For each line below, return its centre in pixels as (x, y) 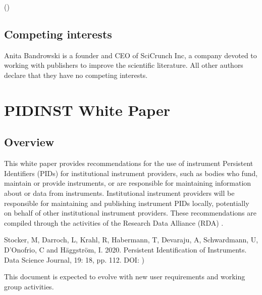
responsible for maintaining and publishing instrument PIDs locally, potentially (127, 203)
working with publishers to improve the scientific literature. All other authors (124, 65)
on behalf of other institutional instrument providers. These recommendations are (130, 213)
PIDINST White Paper (87, 110)
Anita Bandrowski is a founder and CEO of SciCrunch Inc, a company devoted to (130, 55)
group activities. (29, 286)
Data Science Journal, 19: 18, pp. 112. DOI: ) (74, 259)
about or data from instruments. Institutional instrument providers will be (119, 193)
